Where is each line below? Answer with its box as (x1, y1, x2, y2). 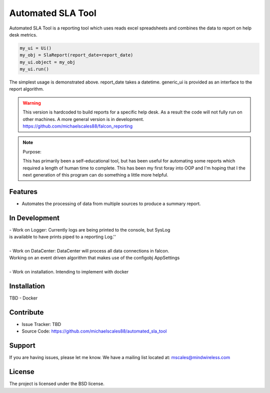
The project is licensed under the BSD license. (9, 380, 104, 387)
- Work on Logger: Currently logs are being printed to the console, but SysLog (9, 226, 170, 232)
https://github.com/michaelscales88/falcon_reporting (22, 123, 133, 129)
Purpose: (22, 148, 42, 154)
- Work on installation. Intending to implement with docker (9, 269, 129, 275)
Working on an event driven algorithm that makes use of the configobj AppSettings (9, 255, 180, 261)
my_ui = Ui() (19, 45, 52, 51)
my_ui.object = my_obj (19, 59, 75, 65)
